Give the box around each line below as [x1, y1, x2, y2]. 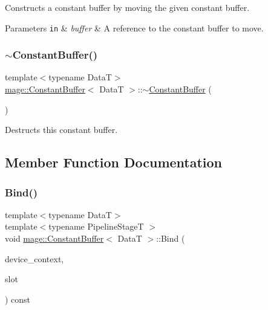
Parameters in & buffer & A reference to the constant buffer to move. [5, 21, 264, 34]
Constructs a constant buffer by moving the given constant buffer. [5, 1, 250, 13]
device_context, [5, 252, 64, 265]
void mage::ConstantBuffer [5, 232, 104, 245]
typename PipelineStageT [48, 220, 144, 233]
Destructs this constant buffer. [5, 123, 118, 136]
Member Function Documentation [5, 153, 223, 172]
